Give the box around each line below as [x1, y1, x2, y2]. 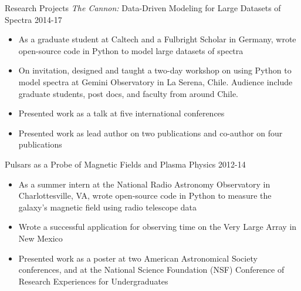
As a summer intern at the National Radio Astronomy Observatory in [18, 178, 270, 190]
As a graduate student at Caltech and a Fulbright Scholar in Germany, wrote [18, 33, 296, 45]
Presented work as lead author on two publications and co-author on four [18, 126, 283, 139]
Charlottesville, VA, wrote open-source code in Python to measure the [18, 189, 272, 202]
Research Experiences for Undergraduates [18, 275, 168, 287]
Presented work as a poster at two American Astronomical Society [18, 252, 258, 264]
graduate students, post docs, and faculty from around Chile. [18, 87, 238, 99]
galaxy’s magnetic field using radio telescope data [18, 200, 197, 213]
